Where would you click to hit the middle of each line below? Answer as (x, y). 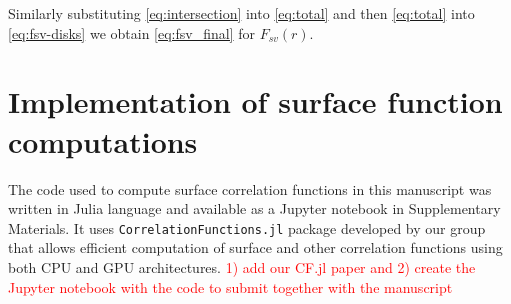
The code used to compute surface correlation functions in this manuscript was (250, 188)
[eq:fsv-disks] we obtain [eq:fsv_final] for (131, 32)
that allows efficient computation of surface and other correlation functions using (255, 247)
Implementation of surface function (255, 101)
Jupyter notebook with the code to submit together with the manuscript (230, 286)
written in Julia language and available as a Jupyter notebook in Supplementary (254, 208)
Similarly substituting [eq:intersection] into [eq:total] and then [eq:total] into (241, 13)
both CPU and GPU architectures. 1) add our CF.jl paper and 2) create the (242, 266)
